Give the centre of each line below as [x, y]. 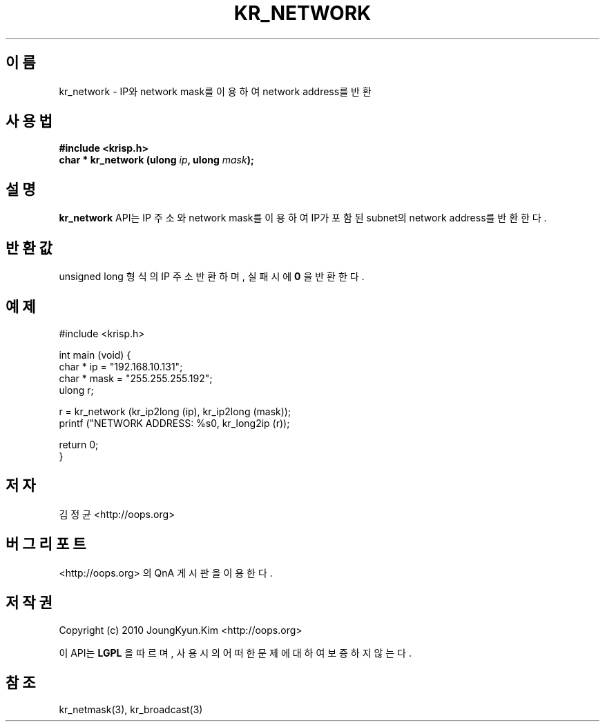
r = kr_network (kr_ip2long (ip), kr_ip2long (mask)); [175, 411]
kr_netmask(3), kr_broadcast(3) [131, 710]
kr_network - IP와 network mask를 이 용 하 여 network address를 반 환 [215, 91]
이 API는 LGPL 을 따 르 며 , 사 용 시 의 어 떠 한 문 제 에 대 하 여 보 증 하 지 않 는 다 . [235, 653]
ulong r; [76, 390]
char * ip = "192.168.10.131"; [121, 366]
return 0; [79, 444]
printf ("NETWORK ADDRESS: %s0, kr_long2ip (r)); [174, 423]
